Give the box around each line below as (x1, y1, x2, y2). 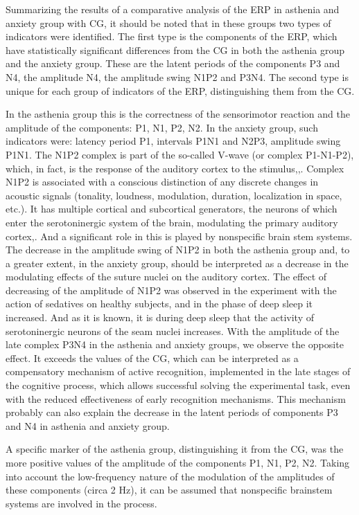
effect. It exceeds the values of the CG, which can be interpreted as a (6, 350, 299, 365)
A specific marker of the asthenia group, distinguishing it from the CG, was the (6, 442, 344, 456)
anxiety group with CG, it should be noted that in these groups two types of (6, 15, 331, 30)
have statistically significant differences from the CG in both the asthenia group (6, 42, 345, 57)
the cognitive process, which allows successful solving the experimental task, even (6, 378, 351, 392)
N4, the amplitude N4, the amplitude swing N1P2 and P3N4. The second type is (6, 69, 349, 84)
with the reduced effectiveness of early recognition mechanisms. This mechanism (6, 391, 346, 406)
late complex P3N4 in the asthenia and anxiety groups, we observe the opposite (6, 337, 344, 352)
